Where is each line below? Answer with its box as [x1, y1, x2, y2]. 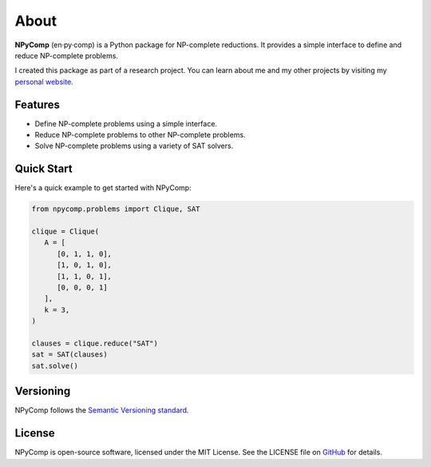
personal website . [14, 77, 73, 86]
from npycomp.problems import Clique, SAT [31, 205, 200, 214]
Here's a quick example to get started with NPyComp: [14, 183, 192, 193]
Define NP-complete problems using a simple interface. [34, 118, 218, 128]
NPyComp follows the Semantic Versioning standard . [14, 405, 189, 415]
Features [14, 98, 60, 111]
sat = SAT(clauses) [31, 350, 108, 359]
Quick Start [14, 162, 73, 176]
